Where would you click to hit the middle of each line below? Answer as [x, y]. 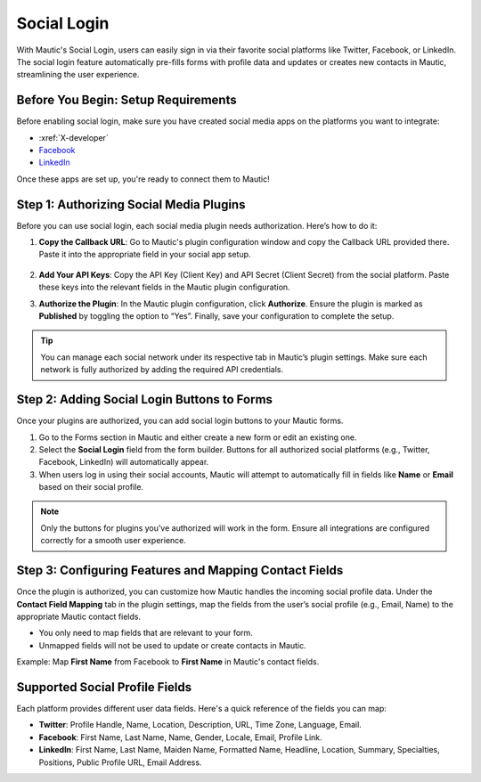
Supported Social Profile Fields [104, 687]
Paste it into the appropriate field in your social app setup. [145, 255]
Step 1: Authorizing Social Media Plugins [131, 204]
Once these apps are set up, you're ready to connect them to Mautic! [143, 179]
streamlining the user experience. [78, 75]
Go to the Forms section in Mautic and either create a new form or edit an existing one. [198, 437]
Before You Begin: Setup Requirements [126, 100]
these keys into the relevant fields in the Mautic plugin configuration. [164, 287]
